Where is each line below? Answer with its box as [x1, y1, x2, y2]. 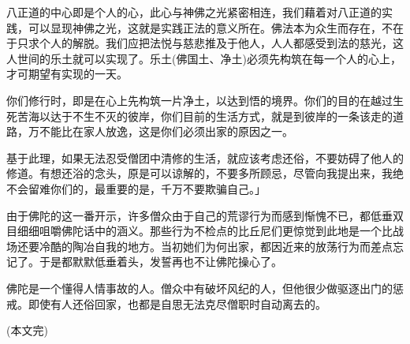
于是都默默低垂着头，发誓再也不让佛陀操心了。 [39, 253, 282, 270]
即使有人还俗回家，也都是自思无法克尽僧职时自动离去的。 [28, 295, 326, 312]
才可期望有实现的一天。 [6, 65, 128, 82]
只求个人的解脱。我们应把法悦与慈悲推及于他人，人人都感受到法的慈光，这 [17, 35, 404, 51]
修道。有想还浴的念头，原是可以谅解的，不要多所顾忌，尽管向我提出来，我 [6, 165, 393, 181]
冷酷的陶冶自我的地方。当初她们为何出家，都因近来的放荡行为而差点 [39, 237, 393, 254]
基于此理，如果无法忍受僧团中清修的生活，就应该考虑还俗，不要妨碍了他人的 [6, 149, 404, 166]
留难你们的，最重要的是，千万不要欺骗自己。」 [28, 180, 266, 196]
